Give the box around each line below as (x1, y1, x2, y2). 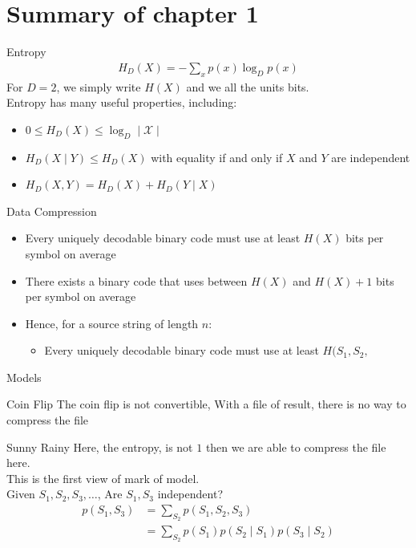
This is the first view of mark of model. (6, 469, 200, 486)
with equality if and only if (151, 148, 283, 165)
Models (6, 368, 42, 385)
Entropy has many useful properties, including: (6, 94, 237, 111)
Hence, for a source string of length (25, 315, 199, 331)
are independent (331, 148, 410, 165)
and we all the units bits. (186, 78, 309, 95)
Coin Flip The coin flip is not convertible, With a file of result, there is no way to (6, 396, 406, 412)
